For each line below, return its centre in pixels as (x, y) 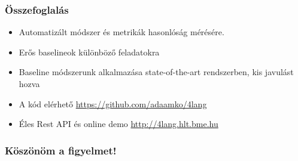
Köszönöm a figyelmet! (61, 150)
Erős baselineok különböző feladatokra (89, 52)
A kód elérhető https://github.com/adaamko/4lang (113, 103)
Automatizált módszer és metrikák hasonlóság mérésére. (121, 32)
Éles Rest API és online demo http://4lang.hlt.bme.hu (118, 124)
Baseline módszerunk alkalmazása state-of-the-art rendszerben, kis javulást (156, 72)
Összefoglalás (37, 9)
